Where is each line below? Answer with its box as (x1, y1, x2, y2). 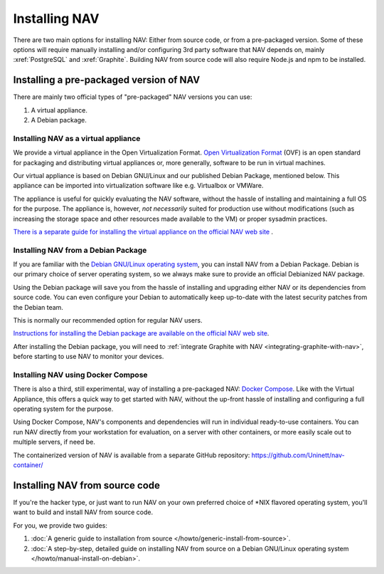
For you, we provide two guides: (13, 521, 108, 530)
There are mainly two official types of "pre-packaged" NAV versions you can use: (13, 93, 252, 101)
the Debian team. (13, 303, 64, 311)
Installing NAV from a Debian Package (13, 245, 147, 255)
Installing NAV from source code (13, 479, 160, 491)
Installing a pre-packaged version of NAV (13, 74, 201, 86)
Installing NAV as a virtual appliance (13, 133, 141, 143)
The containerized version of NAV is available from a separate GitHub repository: (13, 451, 250, 459)
